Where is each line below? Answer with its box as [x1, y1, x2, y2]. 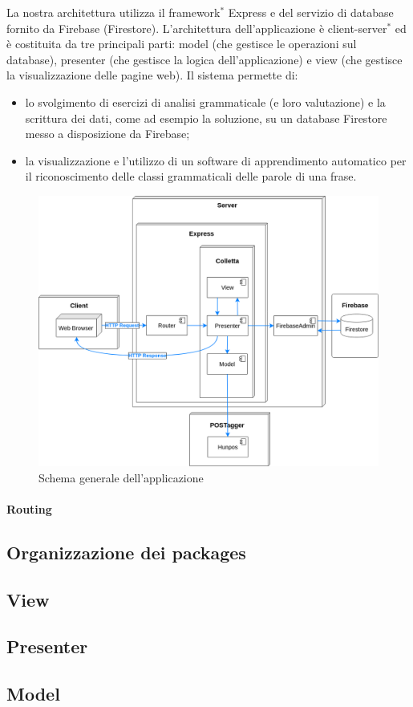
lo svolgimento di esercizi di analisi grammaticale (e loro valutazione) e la [25, 93, 386, 110]
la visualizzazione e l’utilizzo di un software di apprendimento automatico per [25, 152, 407, 169]
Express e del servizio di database [228, 4, 394, 20]
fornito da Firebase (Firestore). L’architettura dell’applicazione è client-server [6, 19, 387, 36]
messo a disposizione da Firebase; [25, 125, 190, 142]
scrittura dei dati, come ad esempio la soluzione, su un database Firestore [25, 109, 387, 126]
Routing [6, 500, 52, 517]
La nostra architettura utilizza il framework [6, 4, 221, 20]
